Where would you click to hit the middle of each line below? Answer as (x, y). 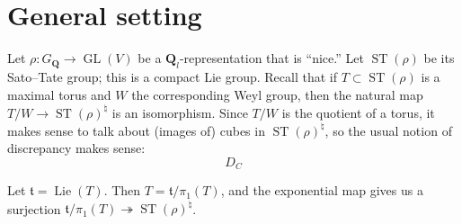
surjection (34, 208)
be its (439, 58)
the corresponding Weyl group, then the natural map (277, 94)
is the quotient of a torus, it (358, 112)
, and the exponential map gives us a (322, 190)
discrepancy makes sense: (76, 148)
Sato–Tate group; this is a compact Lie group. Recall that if (172, 76)
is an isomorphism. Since (180, 112)
